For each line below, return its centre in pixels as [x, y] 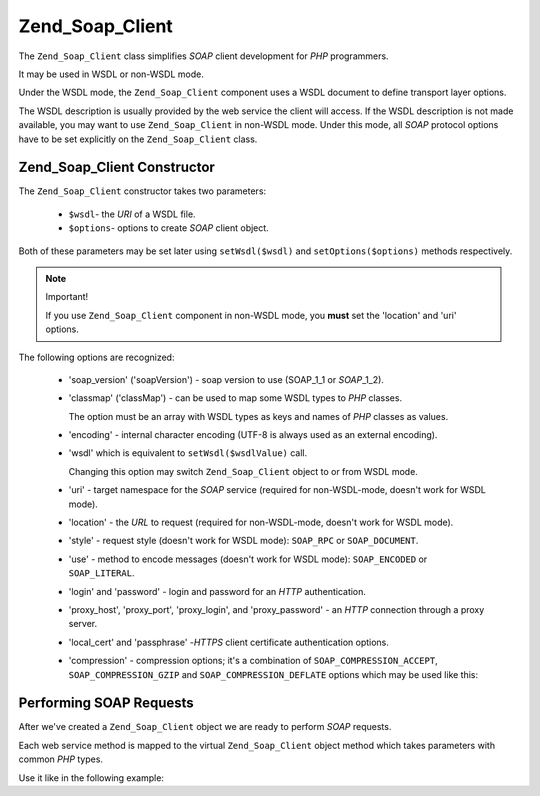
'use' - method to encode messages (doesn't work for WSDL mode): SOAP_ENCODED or [248, 559]
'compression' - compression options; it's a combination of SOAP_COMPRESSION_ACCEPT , [253, 661]
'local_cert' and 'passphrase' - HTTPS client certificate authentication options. [229, 642]
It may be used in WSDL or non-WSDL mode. [111, 74]
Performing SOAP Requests [106, 703]
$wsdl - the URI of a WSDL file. [132, 214]
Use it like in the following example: [91, 777]
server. [83, 624]
